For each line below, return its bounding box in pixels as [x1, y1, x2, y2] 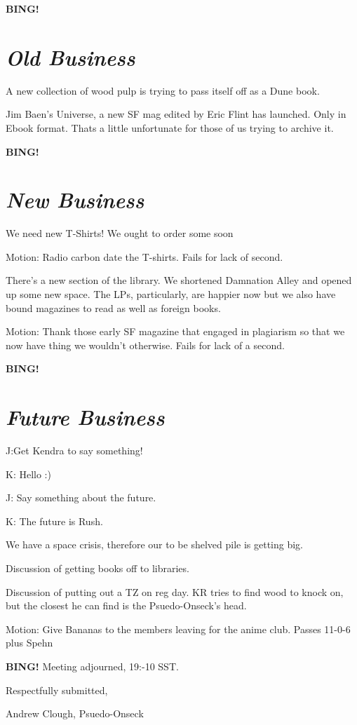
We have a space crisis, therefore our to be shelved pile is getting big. [6, 537, 304, 552]
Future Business [6, 402, 165, 432]
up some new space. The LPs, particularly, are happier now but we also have [6, 287, 336, 301]
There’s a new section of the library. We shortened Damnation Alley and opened [6, 273, 352, 287]
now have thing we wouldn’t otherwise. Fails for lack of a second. [6, 337, 285, 352]
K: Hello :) [6, 466, 51, 481]
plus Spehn [6, 635, 53, 650]
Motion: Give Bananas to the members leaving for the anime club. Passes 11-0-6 [6, 621, 351, 636]
